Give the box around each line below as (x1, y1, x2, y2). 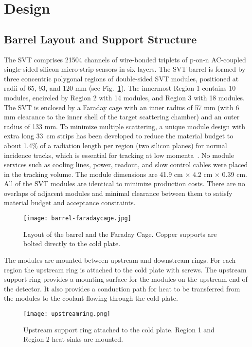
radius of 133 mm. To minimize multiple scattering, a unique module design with (4, 121, 246, 131)
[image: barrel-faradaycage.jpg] (23, 215, 131, 222)
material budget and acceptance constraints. (4, 197, 136, 208)
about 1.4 (4, 140, 32, 150)
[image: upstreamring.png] (23, 310, 110, 317)
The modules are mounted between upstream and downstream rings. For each (4, 254, 236, 265)
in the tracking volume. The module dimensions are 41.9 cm (4, 169, 183, 179)
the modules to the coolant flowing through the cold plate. (4, 293, 178, 303)
